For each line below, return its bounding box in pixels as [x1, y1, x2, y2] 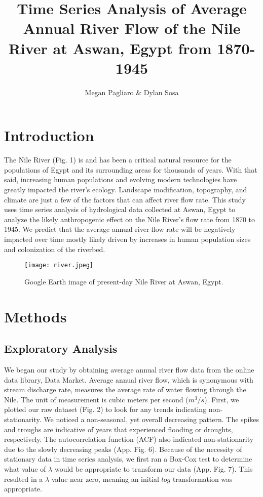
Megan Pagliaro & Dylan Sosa [85, 87, 179, 97]
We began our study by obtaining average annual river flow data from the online [4, 364, 254, 375]
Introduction [4, 125, 94, 146]
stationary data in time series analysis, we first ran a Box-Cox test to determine [4, 453, 252, 464]
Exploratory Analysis [4, 341, 118, 356]
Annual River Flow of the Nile [23, 18, 241, 38]
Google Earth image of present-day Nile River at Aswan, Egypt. [24, 276, 223, 286]
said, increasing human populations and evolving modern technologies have [4, 174, 237, 185]
